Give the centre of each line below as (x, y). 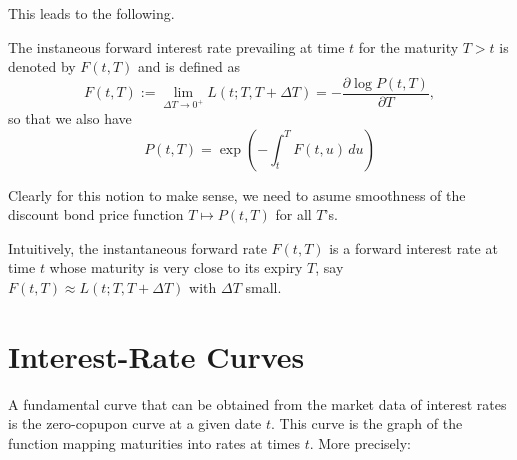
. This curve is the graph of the (367, 423)
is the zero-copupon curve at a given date (135, 423)
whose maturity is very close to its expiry (176, 267)
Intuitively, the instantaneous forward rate (137, 247)
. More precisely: (360, 442)
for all (293, 214)
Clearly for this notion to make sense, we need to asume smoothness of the (237, 194)
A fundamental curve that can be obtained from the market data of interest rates (257, 403)
